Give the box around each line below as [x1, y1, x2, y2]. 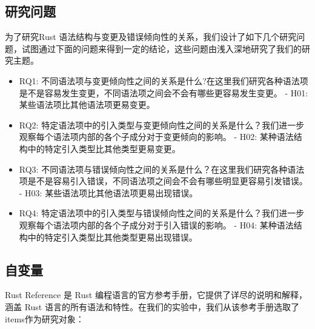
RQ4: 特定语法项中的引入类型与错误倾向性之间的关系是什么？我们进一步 [19, 207, 305, 219]
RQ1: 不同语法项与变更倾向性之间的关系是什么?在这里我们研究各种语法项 [19, 74, 308, 87]
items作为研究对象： [5, 312, 84, 325]
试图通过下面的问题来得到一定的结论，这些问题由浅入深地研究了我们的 [21, 42, 302, 55]
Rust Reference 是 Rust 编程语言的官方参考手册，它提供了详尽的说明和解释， [5, 288, 307, 301]
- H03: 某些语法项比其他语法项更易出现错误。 [19, 186, 198, 199]
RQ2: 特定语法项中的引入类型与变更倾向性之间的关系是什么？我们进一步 [19, 118, 305, 131]
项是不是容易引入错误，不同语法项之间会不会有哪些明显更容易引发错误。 [19, 174, 308, 187]
